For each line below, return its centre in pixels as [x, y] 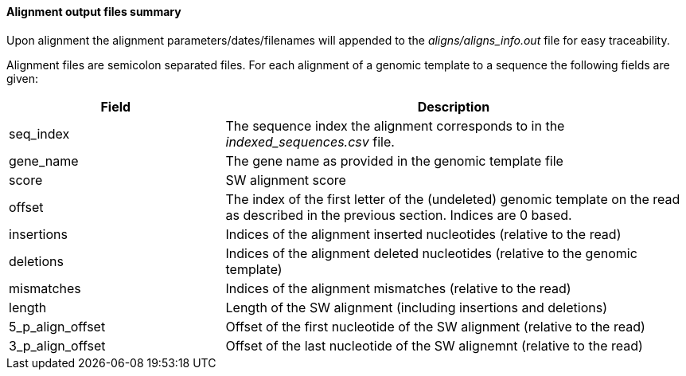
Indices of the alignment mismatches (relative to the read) [398, 288]
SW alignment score [286, 180]
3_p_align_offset [57, 345]
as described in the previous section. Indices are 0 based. [399, 215]
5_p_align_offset [57, 326]
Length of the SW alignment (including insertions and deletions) [417, 307]
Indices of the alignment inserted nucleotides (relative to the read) [423, 234]
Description [454, 106]
